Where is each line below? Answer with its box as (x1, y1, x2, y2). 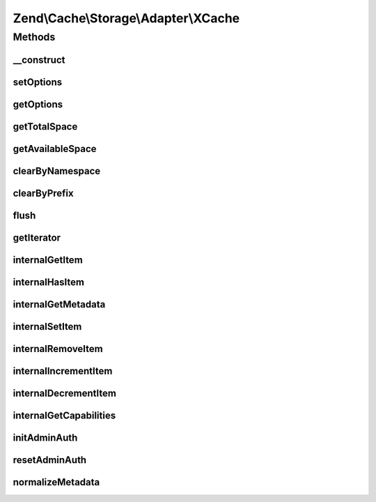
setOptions (13, 76, 63, 88)
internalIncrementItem (13, 365, 113, 376)
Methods (13, 31, 56, 43)
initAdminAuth (13, 432, 78, 443)
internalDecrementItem (13, 387, 116, 399)
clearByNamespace (13, 165, 101, 177)
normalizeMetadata (13, 476, 100, 488)
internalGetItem (13, 254, 83, 266)
